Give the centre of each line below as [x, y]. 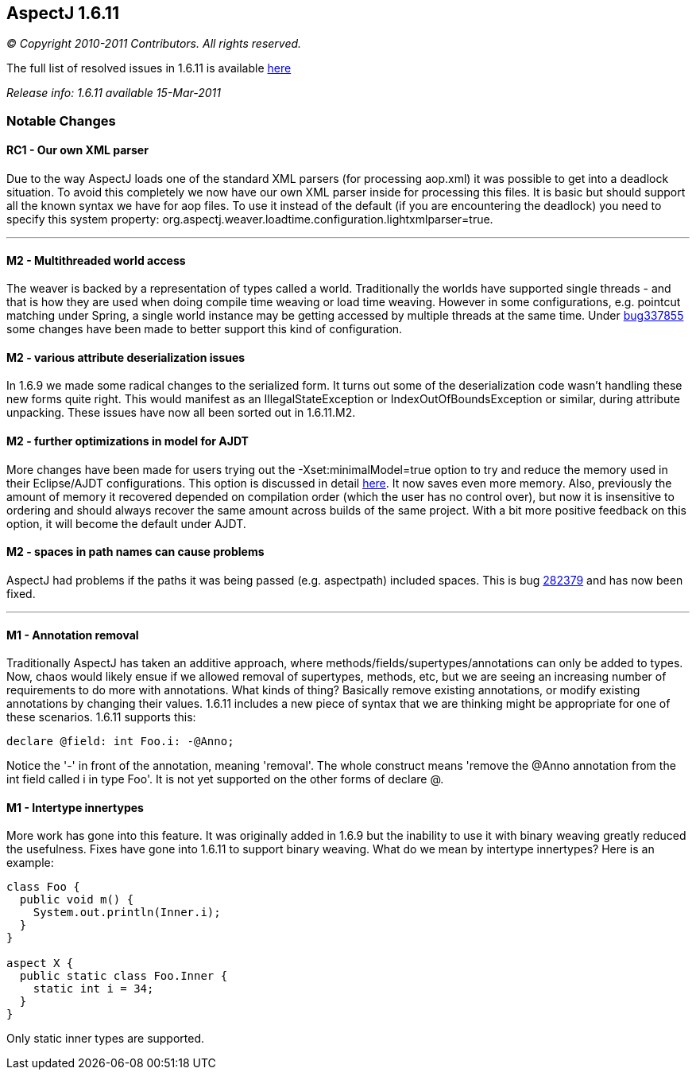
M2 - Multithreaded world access [96, 260]
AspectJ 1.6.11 [63, 13]
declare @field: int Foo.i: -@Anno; [120, 742]
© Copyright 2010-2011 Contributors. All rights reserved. [154, 44]
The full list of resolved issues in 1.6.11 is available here [149, 68]
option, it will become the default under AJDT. [126, 523]
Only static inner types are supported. [106, 1039]
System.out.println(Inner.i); [127, 913]
